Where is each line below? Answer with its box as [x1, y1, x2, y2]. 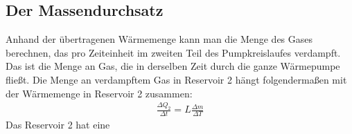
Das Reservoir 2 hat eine [6, 117, 110, 132]
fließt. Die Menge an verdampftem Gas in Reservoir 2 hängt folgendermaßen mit [6, 72, 347, 86]
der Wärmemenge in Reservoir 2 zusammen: [6, 86, 193, 100]
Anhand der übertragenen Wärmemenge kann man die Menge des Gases [6, 32, 313, 46]
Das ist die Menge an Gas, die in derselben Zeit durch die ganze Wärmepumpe [6, 59, 340, 73]
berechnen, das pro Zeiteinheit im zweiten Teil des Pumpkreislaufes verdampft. [6, 45, 341, 59]
